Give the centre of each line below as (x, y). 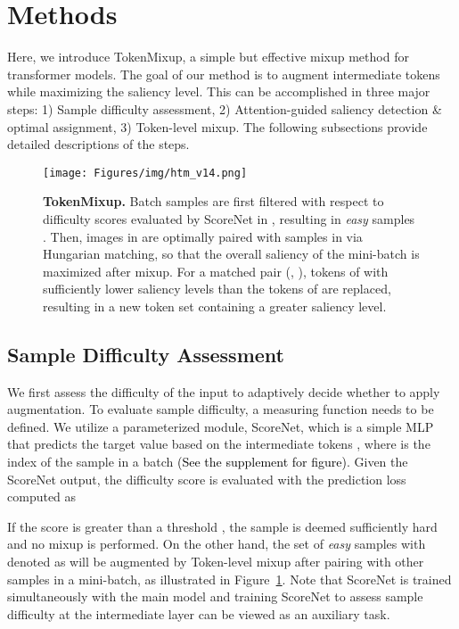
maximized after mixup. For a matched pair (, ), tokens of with (216, 271)
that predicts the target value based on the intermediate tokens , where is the (219, 444)
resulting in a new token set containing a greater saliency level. (215, 306)
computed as (42, 497)
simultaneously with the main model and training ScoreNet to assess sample (215, 596)
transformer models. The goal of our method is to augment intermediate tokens (224, 74)
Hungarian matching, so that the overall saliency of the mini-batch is (231, 254)
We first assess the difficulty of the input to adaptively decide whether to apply (224, 391)
